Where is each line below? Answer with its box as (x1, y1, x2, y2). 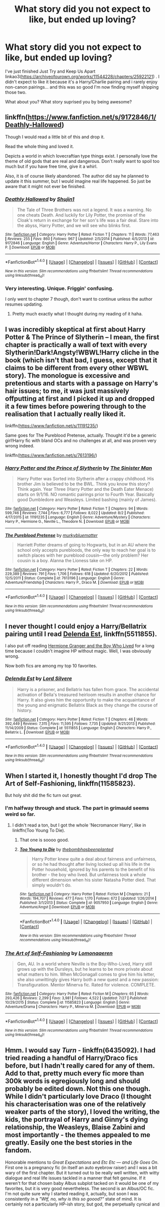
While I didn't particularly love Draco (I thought (5, 1092, 152, 1101)
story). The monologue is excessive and (5, 371, 130, 380)
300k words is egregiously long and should (5, 1077, 140, 1085)
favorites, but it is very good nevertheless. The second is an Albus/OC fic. (5, 1185, 155, 1191)
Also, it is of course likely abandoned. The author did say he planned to (5, 173, 149, 179)
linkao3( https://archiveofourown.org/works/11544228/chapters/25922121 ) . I (5, 73, 160, 79)
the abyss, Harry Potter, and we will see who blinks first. (17, 222, 131, 228)
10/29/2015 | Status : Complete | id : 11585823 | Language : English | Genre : (5, 1000, 130, 1005)
